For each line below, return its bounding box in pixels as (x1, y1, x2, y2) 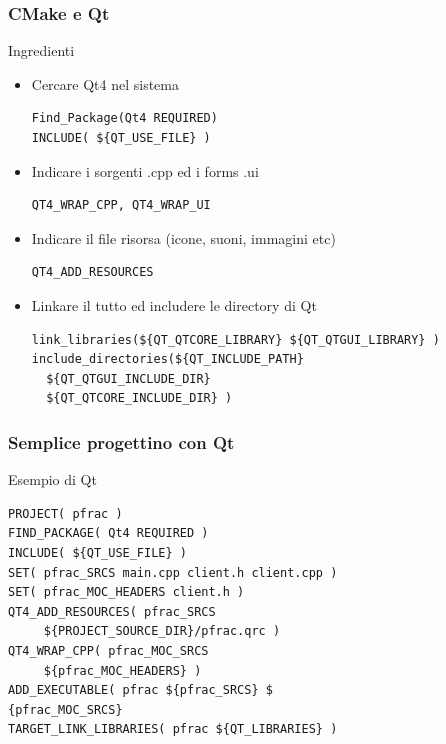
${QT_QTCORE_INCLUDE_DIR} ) (46, 391, 233, 406)
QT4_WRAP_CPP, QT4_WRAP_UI (31, 198, 211, 213)
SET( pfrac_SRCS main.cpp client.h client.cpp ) (8, 565, 338, 580)
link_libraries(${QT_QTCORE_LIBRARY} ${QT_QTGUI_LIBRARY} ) (31, 332, 440, 347)
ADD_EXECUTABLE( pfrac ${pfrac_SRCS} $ (8, 683, 273, 698)
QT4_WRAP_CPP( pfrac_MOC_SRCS (8, 643, 209, 658)
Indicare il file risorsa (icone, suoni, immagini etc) (31, 227, 336, 248)
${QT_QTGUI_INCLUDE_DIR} (46, 371, 211, 386)
